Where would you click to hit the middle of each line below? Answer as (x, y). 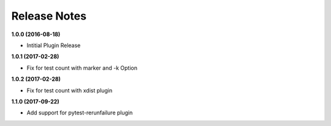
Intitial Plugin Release (54, 45)
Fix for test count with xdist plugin (70, 90)
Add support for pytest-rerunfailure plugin (80, 113)
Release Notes (49, 16)
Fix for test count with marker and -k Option (82, 68)
